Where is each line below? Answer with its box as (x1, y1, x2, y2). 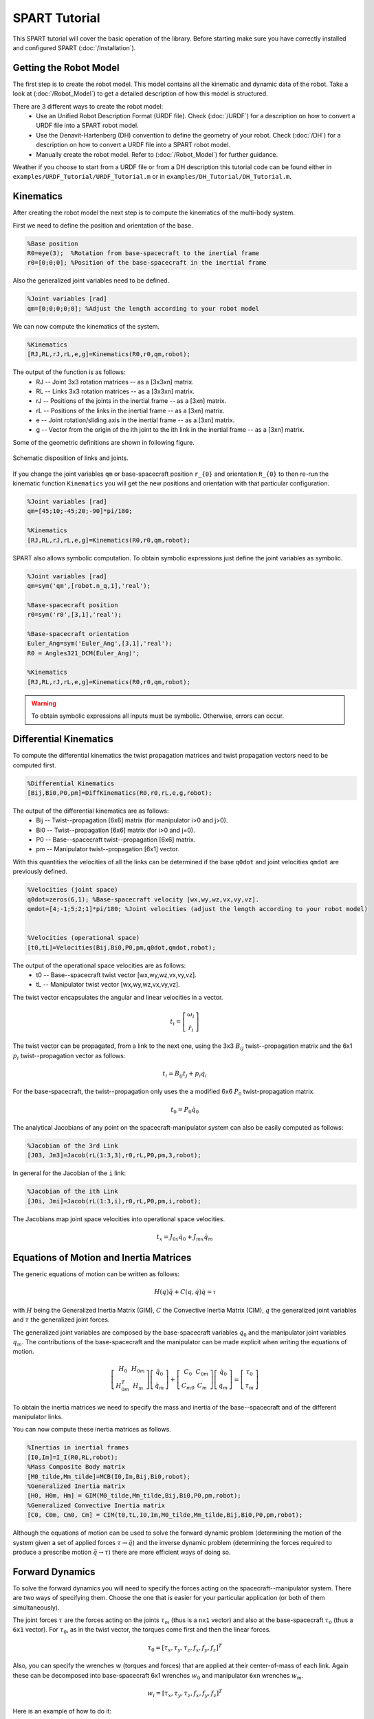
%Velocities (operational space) (27, 934, 140, 942)
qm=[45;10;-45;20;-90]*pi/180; (27, 507, 133, 515)
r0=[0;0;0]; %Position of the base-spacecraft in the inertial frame (27, 259, 267, 267)
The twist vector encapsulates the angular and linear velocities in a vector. (12, 993, 223, 1001)
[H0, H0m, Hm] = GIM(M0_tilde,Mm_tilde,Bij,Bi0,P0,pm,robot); (27, 1492, 241, 1500)
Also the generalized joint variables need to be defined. (12, 276, 170, 285)
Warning (31, 699, 56, 708)
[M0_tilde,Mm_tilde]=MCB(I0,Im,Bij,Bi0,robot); (27, 1472, 190, 1480)
